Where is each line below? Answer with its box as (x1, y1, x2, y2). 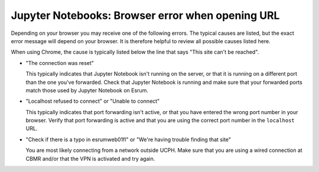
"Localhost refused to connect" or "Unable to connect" (25, 98, 160, 105)
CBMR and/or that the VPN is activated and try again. (25, 155, 155, 162)
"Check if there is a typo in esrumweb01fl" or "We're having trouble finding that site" (25, 136, 232, 143)
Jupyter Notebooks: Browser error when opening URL (11, 9, 280, 22)
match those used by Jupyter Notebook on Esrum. (25, 86, 149, 94)
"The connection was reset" (25, 59, 95, 66)
